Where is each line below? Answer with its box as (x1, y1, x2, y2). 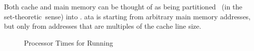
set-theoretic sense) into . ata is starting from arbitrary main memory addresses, (4, 11, 251, 21)
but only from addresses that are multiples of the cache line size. (4, 21, 202, 31)
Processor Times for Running (24, 37, 113, 48)
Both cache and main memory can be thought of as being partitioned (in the (4, 1, 243, 11)
